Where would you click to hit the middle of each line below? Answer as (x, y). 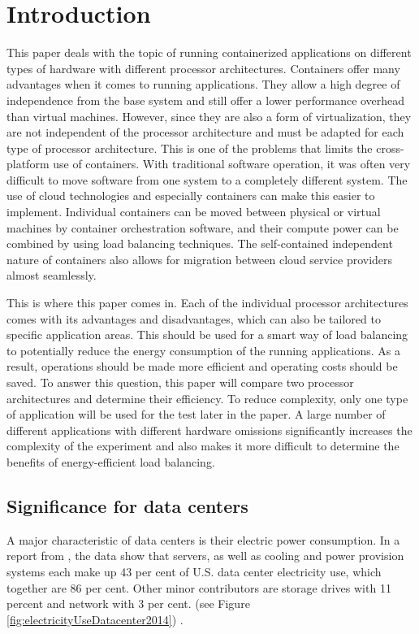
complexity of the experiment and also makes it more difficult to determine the (203, 446)
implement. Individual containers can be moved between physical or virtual (194, 212)
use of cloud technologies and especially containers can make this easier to (191, 195)
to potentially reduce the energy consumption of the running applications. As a (203, 350)
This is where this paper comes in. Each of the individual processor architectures (207, 303)
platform (28, 164)
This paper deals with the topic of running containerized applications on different (209, 52)
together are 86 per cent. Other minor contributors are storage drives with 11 (199, 587)
